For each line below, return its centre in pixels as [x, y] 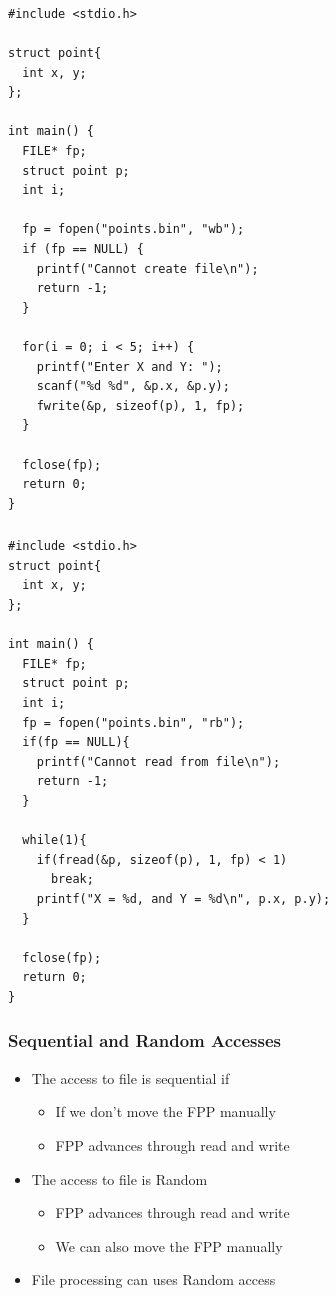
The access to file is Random [119, 1178]
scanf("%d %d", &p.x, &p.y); [133, 386]
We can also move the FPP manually [169, 1245]
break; [72, 879]
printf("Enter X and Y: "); [129, 366]
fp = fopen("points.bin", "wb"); [133, 229]
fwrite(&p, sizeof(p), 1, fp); [140, 405]
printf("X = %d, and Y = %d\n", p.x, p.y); [183, 898]
